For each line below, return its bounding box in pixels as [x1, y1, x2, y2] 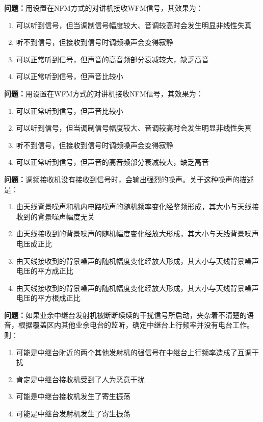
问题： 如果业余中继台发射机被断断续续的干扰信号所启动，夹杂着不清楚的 [4, 309, 247, 320]
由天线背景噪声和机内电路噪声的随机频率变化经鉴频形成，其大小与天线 [16, 201, 252, 212]
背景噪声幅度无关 [37, 211, 95, 221]
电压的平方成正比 [16, 265, 73, 276]
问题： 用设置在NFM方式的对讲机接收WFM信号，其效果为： [4, 3, 203, 13]
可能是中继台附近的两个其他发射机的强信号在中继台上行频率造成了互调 [16, 346, 252, 357]
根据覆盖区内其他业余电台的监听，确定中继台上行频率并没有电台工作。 [18, 319, 254, 330]
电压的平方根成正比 [16, 292, 81, 303]
